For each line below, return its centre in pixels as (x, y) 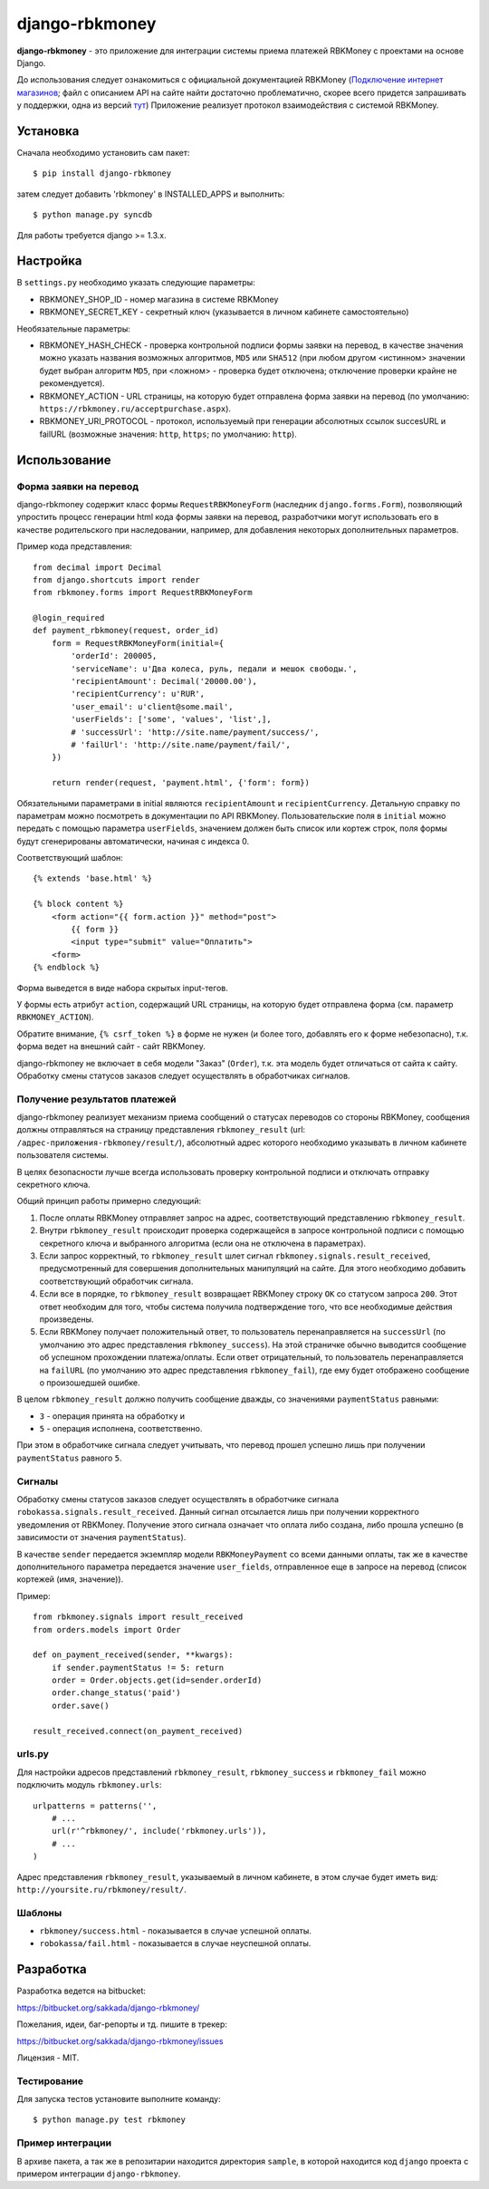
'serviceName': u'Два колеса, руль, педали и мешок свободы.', (214, 669)
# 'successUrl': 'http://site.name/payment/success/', (195, 732)
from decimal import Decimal (97, 567)
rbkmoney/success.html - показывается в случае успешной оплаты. (176, 1931)
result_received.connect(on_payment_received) (138, 1731)
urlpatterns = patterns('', (95, 1806)
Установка (48, 131)
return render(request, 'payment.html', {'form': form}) (180, 783)
